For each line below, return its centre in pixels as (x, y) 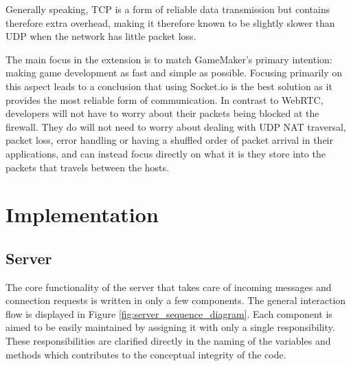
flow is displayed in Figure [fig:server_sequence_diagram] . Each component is (169, 313)
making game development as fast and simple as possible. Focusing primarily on (174, 73)
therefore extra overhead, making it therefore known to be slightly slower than (170, 22)
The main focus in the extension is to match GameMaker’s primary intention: (169, 59)
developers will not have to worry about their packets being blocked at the (162, 113)
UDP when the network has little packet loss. (101, 36)
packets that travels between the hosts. (87, 167)
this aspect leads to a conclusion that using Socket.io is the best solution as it (169, 86)
